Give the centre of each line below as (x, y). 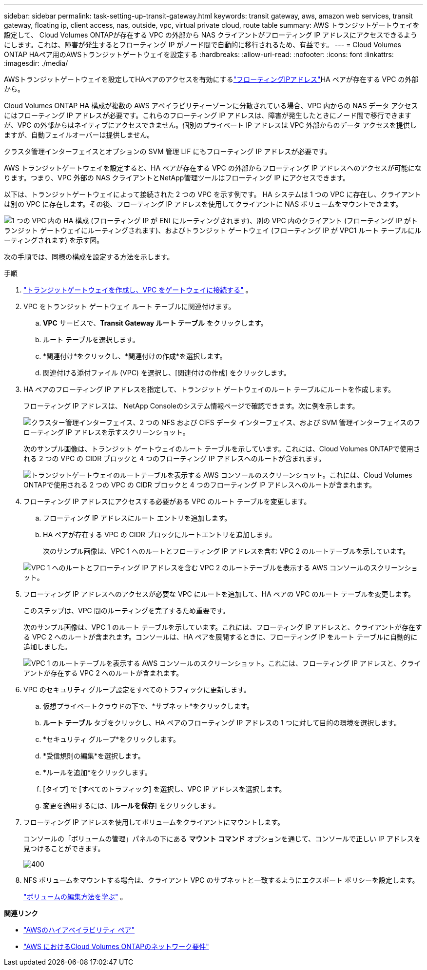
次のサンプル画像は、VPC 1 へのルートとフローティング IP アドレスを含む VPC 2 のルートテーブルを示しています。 (226, 551)
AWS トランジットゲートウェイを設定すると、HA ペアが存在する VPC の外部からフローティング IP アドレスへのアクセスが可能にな (213, 168)
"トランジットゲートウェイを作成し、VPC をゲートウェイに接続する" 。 (138, 290)
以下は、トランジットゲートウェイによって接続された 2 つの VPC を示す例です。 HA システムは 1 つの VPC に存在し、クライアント (213, 194)
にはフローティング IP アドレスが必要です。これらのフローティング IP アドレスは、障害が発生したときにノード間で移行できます (208, 115)
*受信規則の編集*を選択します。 (94, 756)
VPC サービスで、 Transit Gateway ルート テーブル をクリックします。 (155, 323)
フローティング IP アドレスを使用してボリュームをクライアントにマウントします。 (154, 822)
